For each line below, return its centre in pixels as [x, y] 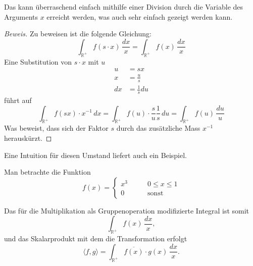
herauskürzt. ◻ [28, 138]
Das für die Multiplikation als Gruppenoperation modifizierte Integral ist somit [127, 210]
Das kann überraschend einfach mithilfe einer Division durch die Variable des [124, 7]
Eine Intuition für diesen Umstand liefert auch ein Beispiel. [95, 155]
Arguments [21, 16]
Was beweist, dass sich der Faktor [56, 128]
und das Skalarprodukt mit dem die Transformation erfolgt [96, 238]
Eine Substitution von [38, 61]
